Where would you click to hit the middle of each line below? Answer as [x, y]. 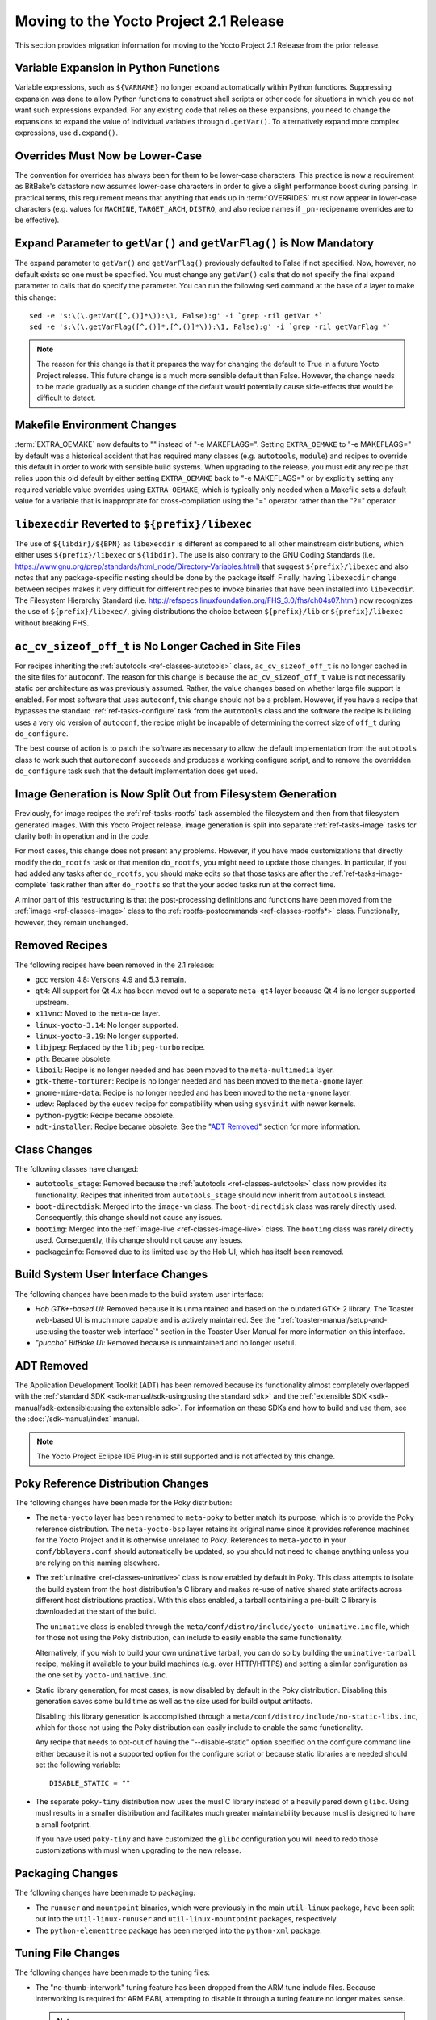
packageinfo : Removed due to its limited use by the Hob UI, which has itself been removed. [189, 1252]
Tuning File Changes [68, 1953]
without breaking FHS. [52, 623]
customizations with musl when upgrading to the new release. [138, 1850]
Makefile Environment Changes [96, 425]
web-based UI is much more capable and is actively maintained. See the [155, 1320]
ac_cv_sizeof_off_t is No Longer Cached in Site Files [158, 646]
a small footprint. [63, 1824]
